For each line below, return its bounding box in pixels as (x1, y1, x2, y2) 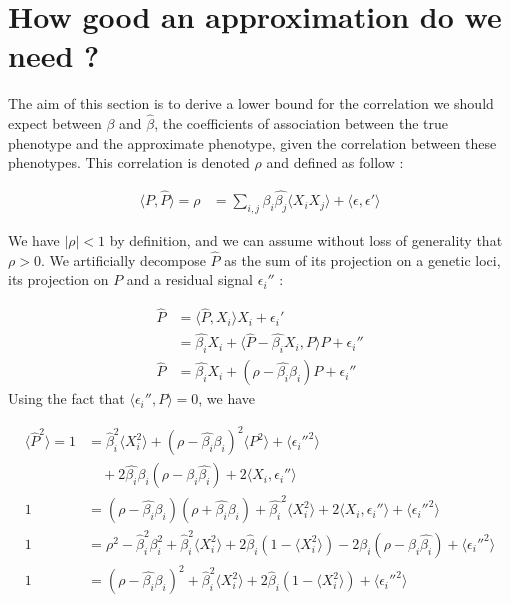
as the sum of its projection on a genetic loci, (224, 249, 501, 270)
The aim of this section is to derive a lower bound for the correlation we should (8, 93, 494, 114)
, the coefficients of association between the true (154, 113, 448, 134)
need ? (8, 35, 100, 76)
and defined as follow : (266, 152, 404, 173)
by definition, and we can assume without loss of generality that (109, 229, 503, 250)
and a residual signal (126, 269, 254, 290)
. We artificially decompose (40, 249, 206, 270)
